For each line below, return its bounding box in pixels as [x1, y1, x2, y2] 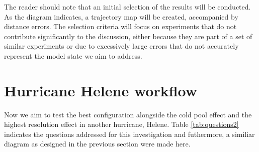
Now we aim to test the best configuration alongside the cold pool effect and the [4, 109, 252, 119]
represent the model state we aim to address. [4, 50, 142, 61]
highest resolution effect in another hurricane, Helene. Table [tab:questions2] [4, 119, 239, 129]
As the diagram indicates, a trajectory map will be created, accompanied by [4, 11, 238, 22]
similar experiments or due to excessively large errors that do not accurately [4, 41, 239, 51]
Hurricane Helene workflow [4, 80, 198, 100]
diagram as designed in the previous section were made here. [4, 138, 191, 149]
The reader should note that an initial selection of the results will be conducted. [4, 2, 251, 12]
